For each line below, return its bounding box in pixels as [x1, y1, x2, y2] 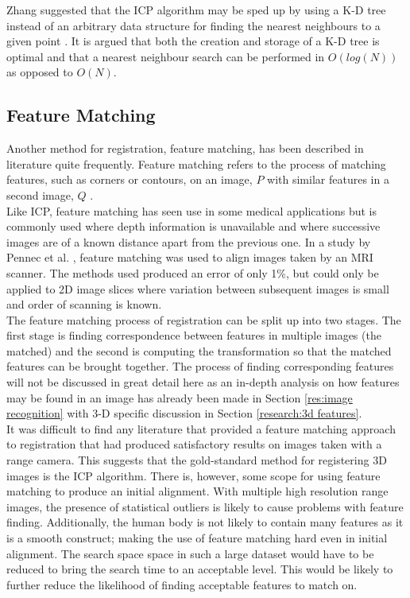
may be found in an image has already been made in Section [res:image [6, 389, 353, 406]
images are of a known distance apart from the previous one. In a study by [6, 233, 371, 250]
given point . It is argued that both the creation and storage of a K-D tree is [6, 33, 380, 49]
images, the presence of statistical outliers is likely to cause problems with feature [6, 498, 404, 515]
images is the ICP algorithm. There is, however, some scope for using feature [6, 467, 381, 483]
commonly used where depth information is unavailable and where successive [6, 218, 381, 235]
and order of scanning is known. [6, 296, 162, 313]
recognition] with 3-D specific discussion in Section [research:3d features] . [6, 405, 362, 421]
